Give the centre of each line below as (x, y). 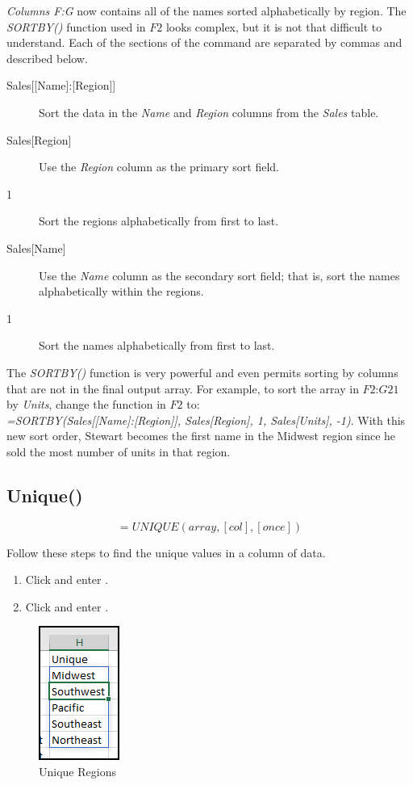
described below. (47, 58)
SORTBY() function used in (76, 26)
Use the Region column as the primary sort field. (159, 167)
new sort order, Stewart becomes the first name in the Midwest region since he (201, 436)
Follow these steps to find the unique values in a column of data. (166, 552)
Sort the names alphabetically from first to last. (157, 345)
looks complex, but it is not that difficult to (274, 26)
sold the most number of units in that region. (119, 451)
